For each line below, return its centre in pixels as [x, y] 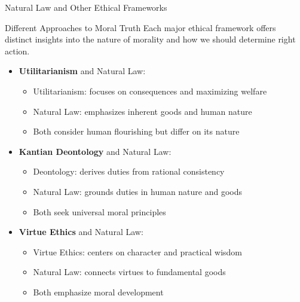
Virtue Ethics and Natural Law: [81, 232]
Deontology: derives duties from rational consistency [129, 171]
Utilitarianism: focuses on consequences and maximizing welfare [150, 91]
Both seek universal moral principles [100, 211]
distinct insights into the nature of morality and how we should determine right [150, 39]
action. [17, 51]
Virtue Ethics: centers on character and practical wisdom [138, 251]
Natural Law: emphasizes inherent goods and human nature [143, 111]
